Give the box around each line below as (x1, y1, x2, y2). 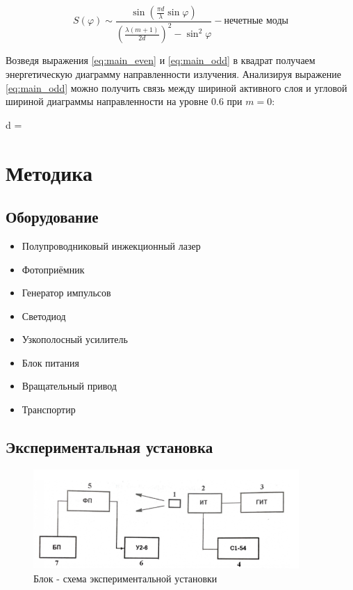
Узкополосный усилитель (22, 332, 128, 346)
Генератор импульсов (22, 285, 111, 300)
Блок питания (22, 355, 80, 369)
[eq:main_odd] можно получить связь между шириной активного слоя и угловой (6, 80, 347, 95)
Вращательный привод (22, 378, 117, 393)
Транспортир (22, 402, 76, 417)
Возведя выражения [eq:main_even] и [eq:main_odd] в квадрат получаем (6, 53, 315, 67)
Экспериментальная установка (6, 436, 213, 458)
